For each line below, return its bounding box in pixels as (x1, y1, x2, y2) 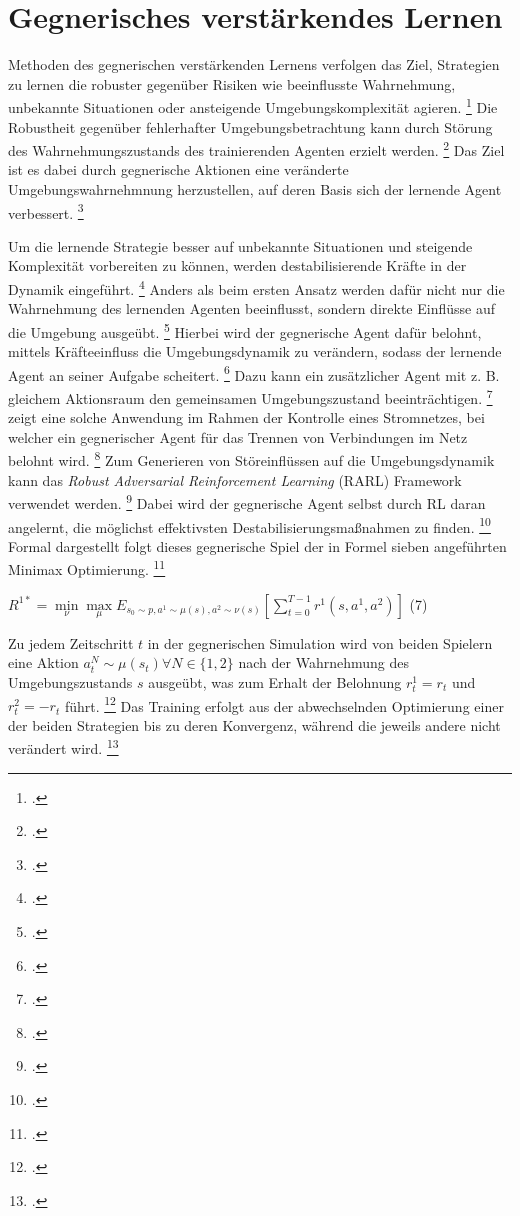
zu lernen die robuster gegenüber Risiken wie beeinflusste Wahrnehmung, (8, 73, 456, 94)
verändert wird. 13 (8, 735, 119, 759)
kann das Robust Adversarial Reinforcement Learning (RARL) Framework (8, 469, 462, 490)
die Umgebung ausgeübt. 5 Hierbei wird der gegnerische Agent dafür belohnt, (8, 318, 482, 342)
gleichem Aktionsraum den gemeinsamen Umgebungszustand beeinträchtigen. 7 (8, 384, 493, 408)
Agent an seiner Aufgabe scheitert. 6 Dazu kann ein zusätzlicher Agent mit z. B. (8, 361, 500, 385)
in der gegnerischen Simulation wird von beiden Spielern (147, 632, 493, 653)
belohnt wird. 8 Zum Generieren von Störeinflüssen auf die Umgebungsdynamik (8, 447, 495, 471)
